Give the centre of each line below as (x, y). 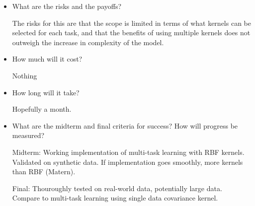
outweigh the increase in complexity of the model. (88, 42)
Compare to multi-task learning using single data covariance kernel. (115, 198)
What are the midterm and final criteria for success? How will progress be (125, 125)
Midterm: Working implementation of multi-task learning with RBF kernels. (128, 152)
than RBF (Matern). (44, 172)
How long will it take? (46, 92)
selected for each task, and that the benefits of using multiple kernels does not (131, 33)
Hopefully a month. (42, 109)
